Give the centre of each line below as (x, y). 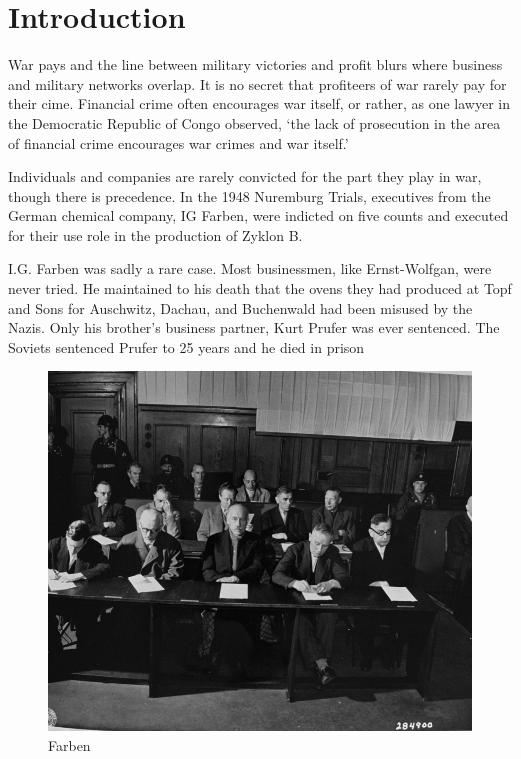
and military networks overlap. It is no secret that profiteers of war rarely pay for (257, 83)
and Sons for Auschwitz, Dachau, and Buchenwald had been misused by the (240, 307)
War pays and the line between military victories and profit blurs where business (255, 64)
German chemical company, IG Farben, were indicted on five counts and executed (258, 215)
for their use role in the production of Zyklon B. (155, 234)
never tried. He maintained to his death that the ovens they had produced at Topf (260, 288)
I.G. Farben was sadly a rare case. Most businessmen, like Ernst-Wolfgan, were (250, 268)
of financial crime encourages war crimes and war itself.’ (178, 142)
